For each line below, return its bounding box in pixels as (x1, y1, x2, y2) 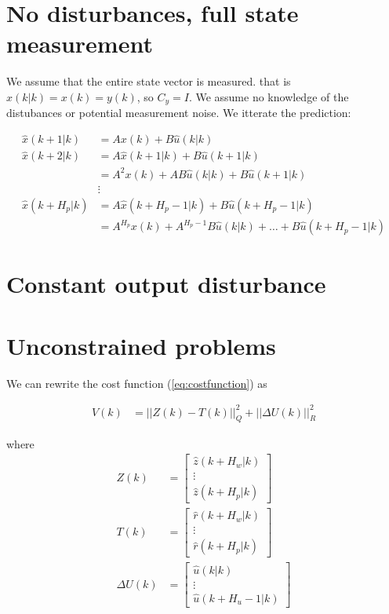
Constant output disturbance (6, 268, 326, 300)
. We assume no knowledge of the (188, 88, 349, 104)
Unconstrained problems (6, 329, 276, 361)
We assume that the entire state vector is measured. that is (6, 73, 291, 90)
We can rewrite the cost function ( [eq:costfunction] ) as (6, 375, 267, 391)
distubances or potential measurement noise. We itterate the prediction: (6, 104, 351, 121)
